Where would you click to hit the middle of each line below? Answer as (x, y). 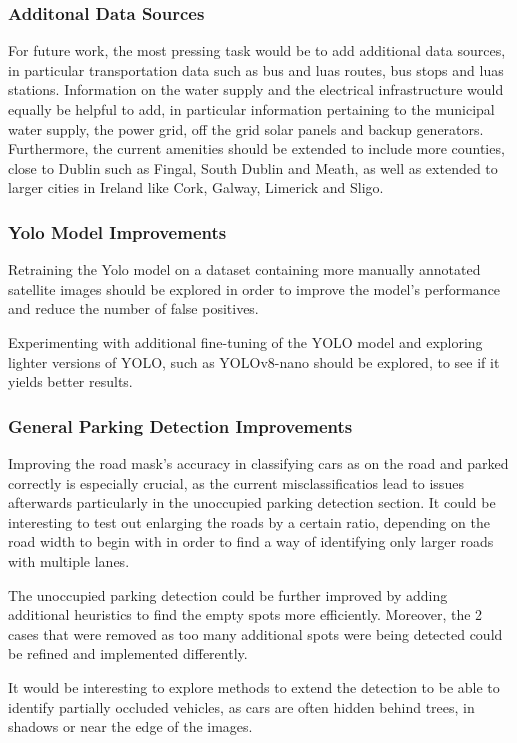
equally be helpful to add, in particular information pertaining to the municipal (251, 109)
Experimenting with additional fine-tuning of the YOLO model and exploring (245, 341)
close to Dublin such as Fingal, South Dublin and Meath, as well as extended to (253, 167)
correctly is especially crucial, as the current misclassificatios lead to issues (236, 482)
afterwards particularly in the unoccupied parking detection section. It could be (252, 502)
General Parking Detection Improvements (180, 425)
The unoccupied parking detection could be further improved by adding (228, 594)
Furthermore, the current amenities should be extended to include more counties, (256, 148)
